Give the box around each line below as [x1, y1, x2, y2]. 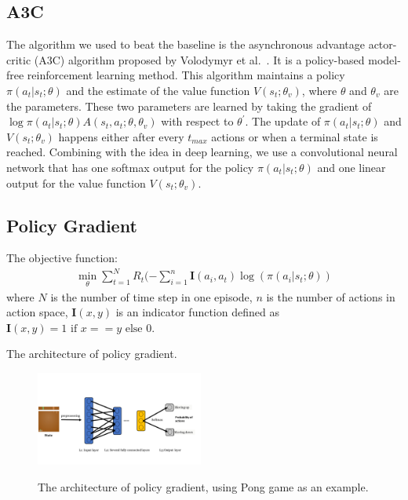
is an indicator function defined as [115, 304, 279, 320]
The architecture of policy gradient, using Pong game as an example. [38, 478, 369, 495]
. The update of [245, 113, 321, 130]
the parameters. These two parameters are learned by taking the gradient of [6, 97, 372, 114]
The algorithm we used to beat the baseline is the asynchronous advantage [6, 36, 365, 53]
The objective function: [6, 250, 118, 266]
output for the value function [6, 174, 146, 191]
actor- [368, 36, 397, 53]
